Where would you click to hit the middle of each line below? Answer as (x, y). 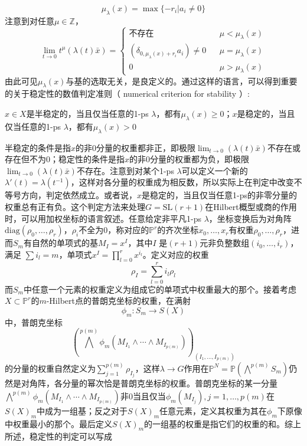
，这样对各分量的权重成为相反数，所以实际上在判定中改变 (182, 182)
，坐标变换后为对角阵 (250, 218)
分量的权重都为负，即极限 (200, 159)
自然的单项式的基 (65, 243)
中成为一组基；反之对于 (82, 410)
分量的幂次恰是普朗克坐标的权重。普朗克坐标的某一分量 (170, 383)
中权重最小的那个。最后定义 (58, 423)
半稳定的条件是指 (38, 147)
